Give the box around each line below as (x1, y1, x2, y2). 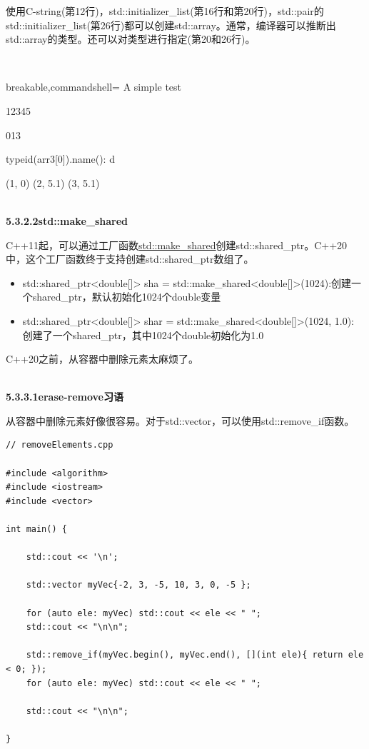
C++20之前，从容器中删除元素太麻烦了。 (6, 351, 198, 366)
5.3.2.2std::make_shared (6, 213, 128, 228)
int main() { (6, 524, 67, 535)
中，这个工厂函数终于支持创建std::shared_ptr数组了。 (6, 251, 254, 266)
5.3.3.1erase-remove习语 (6, 389, 123, 404)
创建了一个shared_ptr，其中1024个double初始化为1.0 (22, 327, 264, 342)
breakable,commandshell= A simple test (6, 79, 182, 94)
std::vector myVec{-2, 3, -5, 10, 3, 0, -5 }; (26, 580, 251, 590)
